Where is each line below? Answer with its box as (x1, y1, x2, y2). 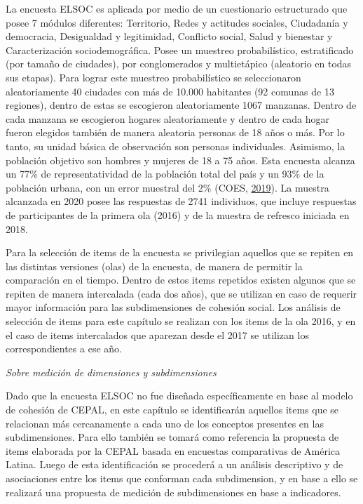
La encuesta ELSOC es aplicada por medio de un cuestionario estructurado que (6, 1, 348, 15)
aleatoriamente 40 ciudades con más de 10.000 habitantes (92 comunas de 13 (6, 84, 334, 98)
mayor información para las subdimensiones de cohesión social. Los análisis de (6, 300, 341, 314)
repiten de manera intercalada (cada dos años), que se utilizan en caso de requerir (6, 286, 357, 300)
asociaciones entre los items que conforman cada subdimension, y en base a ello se (6, 471, 358, 485)
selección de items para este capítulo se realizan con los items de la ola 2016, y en (6, 314, 356, 329)
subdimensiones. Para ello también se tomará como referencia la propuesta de (6, 430, 339, 444)
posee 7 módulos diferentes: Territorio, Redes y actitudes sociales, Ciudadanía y (6, 15, 348, 29)
